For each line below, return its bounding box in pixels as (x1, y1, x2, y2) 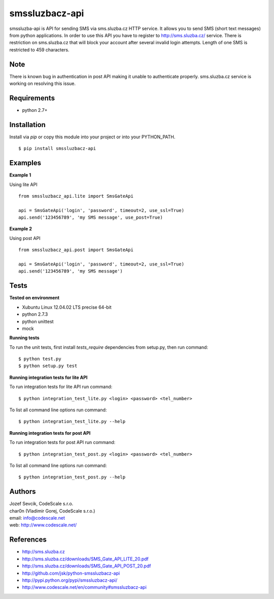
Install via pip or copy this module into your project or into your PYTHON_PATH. (9, 134, 176, 140)
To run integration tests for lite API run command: (9, 384, 113, 390)
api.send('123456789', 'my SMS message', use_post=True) (18, 215, 163, 221)
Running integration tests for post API (9, 430, 91, 436)
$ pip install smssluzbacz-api (18, 145, 96, 152)
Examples (9, 159, 42, 167)
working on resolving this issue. (9, 80, 76, 86)
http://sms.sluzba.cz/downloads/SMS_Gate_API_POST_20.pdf (22, 563, 151, 569)
